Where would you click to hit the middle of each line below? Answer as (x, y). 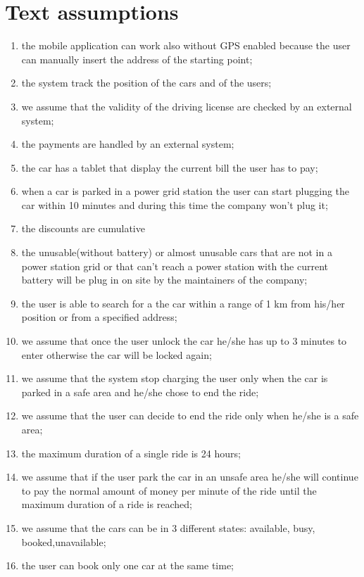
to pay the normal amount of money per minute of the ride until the (169, 490)
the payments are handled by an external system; (128, 144)
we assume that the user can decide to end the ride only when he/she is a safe (190, 416)
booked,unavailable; (64, 541)
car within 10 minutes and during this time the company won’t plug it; (175, 204)
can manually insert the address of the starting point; (137, 59)
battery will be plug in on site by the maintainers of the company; (164, 280)
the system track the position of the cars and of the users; (146, 83)
